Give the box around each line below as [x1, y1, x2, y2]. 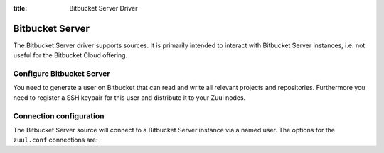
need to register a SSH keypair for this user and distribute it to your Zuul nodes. [13, 93, 246, 102]
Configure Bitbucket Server [13, 69, 110, 79]
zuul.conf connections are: [13, 135, 98, 144]
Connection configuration [13, 110, 105, 120]
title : [13, 4, 28, 12]
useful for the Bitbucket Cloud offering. [13, 51, 128, 59]
